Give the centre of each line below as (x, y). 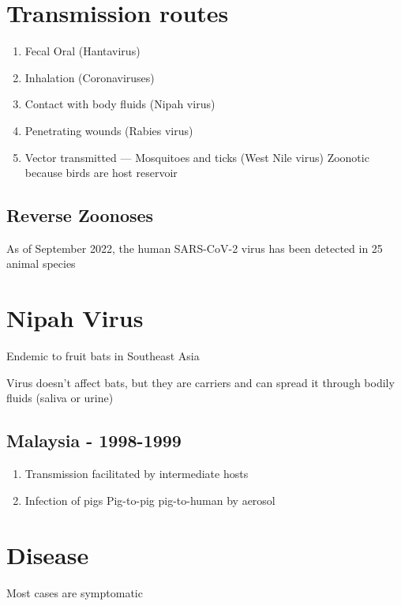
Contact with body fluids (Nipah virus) (120, 104)
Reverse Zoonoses (80, 215)
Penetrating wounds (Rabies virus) (109, 130)
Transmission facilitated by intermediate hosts (137, 474)
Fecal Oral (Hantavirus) (82, 51)
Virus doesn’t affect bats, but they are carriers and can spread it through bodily (200, 382)
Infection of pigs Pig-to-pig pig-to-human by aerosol (150, 500)
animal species (41, 263)
